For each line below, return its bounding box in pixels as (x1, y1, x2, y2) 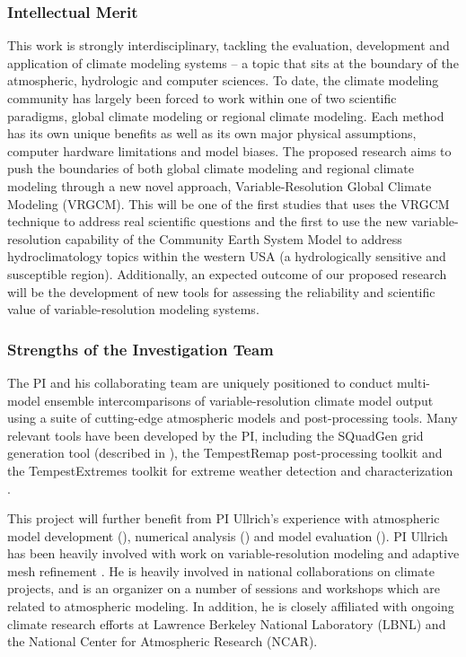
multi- (397, 372, 431, 391)
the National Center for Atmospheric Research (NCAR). (7, 632, 318, 651)
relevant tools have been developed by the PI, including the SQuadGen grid (7, 425, 424, 444)
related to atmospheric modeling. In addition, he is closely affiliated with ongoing (7, 597, 454, 616)
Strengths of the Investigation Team (7, 337, 274, 360)
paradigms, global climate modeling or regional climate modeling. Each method (7, 106, 444, 125)
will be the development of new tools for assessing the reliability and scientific (7, 282, 435, 301)
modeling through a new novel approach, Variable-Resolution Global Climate (7, 176, 432, 195)
